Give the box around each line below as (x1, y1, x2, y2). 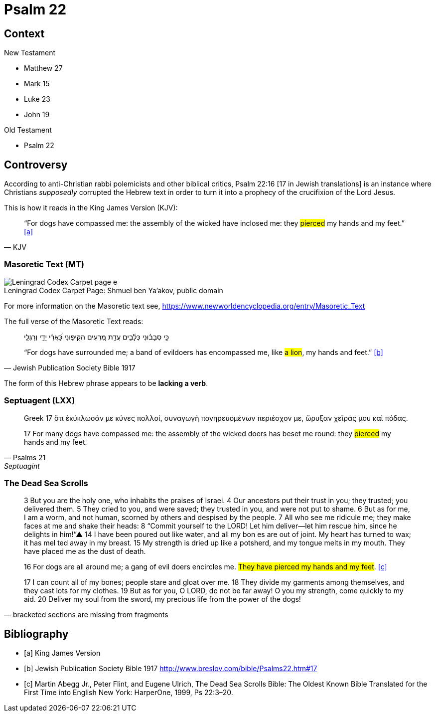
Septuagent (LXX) (4, 395, 75, 406)
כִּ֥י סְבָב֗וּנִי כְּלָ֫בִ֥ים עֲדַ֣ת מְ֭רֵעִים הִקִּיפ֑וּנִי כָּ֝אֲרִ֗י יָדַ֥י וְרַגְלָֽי (24, 332, 169, 341)
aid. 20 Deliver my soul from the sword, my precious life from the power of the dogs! (24, 595, 301, 604)
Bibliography (4, 627, 69, 640)
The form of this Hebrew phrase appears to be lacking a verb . (4, 378, 208, 387)
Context (4, 27, 45, 40)
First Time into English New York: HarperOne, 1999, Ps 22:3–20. (24, 688, 233, 697)
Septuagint (4, 461, 40, 470)
